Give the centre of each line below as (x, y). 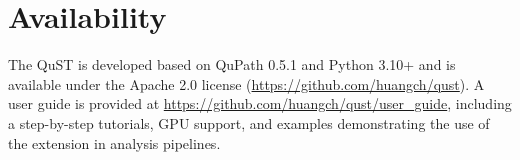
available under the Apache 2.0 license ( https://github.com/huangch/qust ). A (246, 83)
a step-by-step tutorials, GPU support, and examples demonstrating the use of (249, 122)
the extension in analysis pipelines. (114, 142)
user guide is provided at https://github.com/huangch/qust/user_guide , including (260, 103)
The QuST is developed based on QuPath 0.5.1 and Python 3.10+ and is (232, 64)
